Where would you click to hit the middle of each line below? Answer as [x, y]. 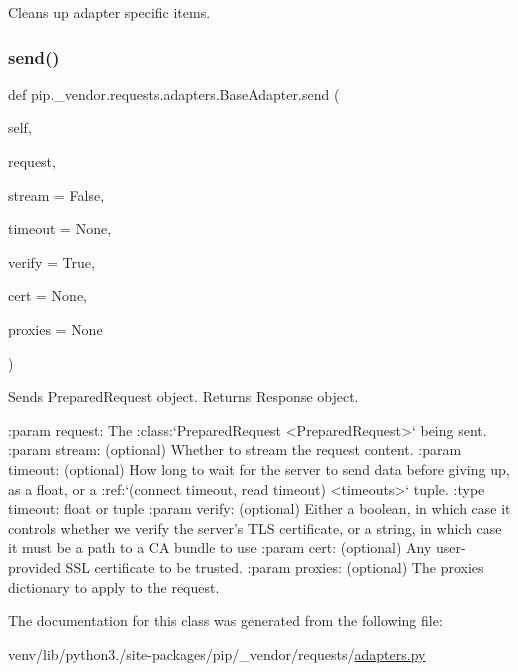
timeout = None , [60, 228]
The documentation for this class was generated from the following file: [225, 620]
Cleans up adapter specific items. [109, 12]
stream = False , [56, 194]
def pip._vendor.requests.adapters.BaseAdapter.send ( [174, 93]
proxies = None [55, 328]
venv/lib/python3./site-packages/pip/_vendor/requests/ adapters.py [217, 653]
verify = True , [51, 261]
